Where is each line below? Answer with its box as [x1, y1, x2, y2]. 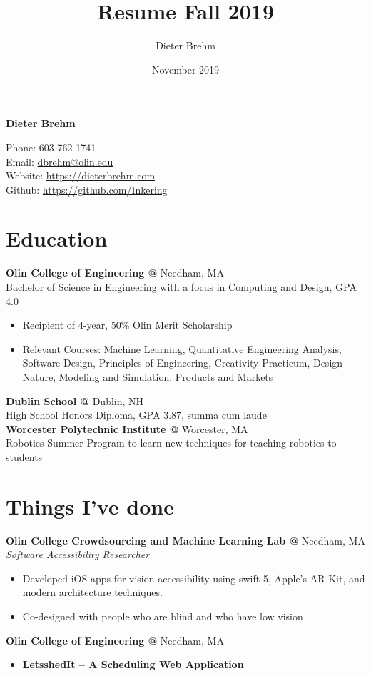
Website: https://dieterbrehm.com [6, 168, 156, 183]
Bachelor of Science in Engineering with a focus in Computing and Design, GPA [6, 279, 357, 294]
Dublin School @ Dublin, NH [6, 393, 144, 408]
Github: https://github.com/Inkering [6, 182, 168, 197]
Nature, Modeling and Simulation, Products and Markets [22, 369, 273, 384]
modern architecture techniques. [22, 585, 163, 600]
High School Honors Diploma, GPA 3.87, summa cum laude [6, 407, 267, 422]
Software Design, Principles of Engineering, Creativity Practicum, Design [22, 355, 343, 370]
